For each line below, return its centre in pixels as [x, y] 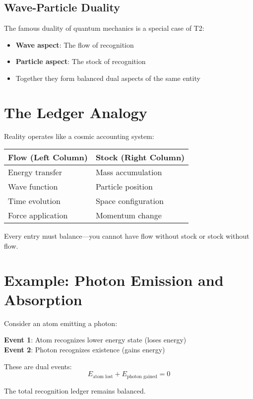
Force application [38, 215]
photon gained [142, 376]
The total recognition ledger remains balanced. [75, 390]
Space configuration [129, 201]
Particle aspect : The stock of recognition [81, 61]
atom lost [103, 376]
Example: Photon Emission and [114, 280]
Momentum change [128, 215]
